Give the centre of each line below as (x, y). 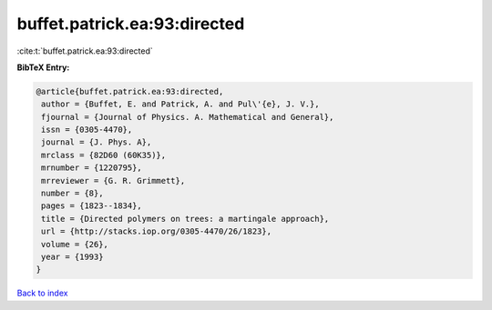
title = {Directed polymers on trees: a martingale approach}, (185, 219)
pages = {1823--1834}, (92, 206)
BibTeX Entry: (43, 67)
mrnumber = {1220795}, (92, 168)
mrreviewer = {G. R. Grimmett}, (113, 180)
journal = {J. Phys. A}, (97, 142)
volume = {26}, (75, 244)
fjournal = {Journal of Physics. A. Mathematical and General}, (188, 117)
